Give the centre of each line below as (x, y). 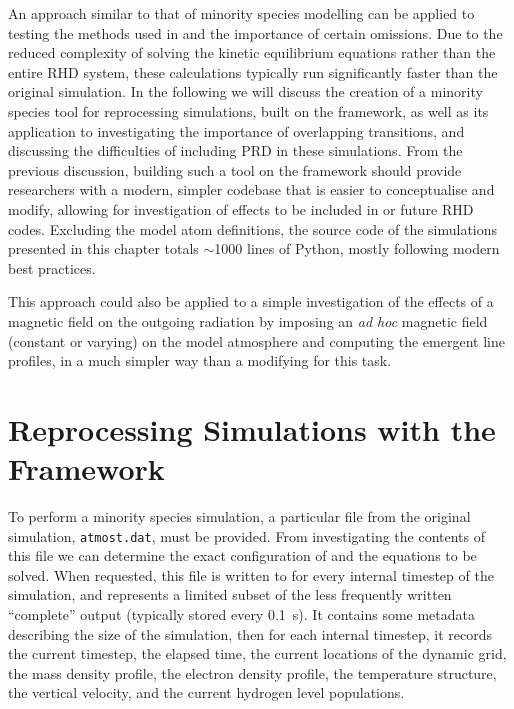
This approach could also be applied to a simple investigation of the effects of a (251, 301)
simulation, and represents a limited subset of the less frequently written (230, 594)
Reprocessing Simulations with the (252, 428)
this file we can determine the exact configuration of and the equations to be (242, 555)
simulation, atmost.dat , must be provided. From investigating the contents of (247, 535)
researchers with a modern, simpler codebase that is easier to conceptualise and (251, 189)
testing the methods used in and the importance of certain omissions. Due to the (255, 32)
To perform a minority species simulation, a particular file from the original (239, 516)
